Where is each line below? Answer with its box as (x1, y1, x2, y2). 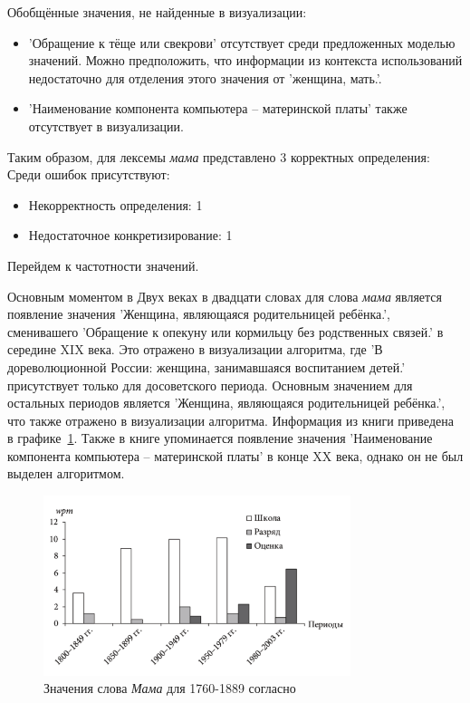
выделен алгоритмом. (7, 464, 125, 483)
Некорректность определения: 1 (28, 195, 203, 214)
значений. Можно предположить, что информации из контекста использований (28, 51, 463, 70)
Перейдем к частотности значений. (7, 255, 199, 274)
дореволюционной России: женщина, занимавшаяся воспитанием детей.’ (7, 357, 406, 376)
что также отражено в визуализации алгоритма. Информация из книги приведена (7, 410, 454, 429)
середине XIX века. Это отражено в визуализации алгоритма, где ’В (7, 340, 383, 359)
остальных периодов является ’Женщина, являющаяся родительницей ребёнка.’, (7, 393, 446, 412)
